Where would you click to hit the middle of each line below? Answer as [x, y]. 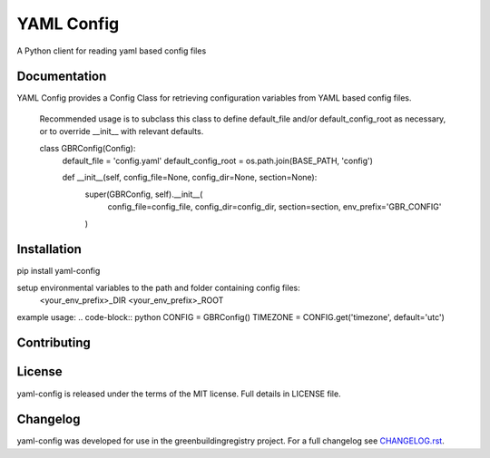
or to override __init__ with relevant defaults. [122, 132]
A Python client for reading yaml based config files [112, 51]
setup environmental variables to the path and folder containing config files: [158, 287]
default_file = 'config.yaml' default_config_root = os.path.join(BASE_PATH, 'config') [218, 161]
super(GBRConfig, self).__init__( [144, 194]
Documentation [62, 77]
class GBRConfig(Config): [88, 148]
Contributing [54, 343]
